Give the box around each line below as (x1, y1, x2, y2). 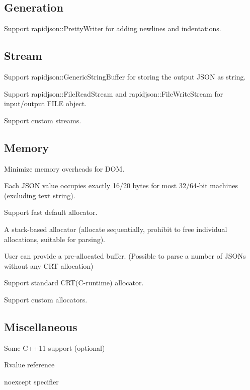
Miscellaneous (4, 319, 77, 334)
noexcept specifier (4, 376, 59, 386)
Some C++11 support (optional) (4, 342, 105, 353)
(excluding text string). (4, 190, 75, 200)
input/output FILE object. (4, 98, 87, 109)
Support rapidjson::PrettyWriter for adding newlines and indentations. (4, 23, 221, 34)
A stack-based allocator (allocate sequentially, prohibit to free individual (4, 223, 227, 234)
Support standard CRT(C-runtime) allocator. (4, 277, 144, 288)
